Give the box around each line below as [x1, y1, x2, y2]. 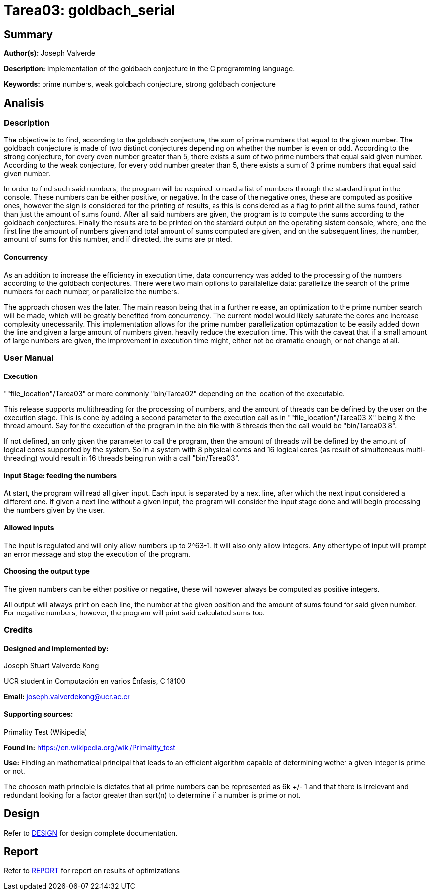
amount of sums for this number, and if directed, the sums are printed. [4, 235, 232, 244]
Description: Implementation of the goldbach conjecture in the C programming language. [4, 64, 295, 73]
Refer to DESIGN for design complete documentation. [4, 828, 178, 837]
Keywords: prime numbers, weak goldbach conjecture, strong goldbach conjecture [4, 80, 276, 89]
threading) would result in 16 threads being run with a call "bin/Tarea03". [4, 454, 240, 463]
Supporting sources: [4, 710, 73, 719]
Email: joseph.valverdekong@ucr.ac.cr [4, 692, 130, 701]
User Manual [4, 352, 54, 363]
